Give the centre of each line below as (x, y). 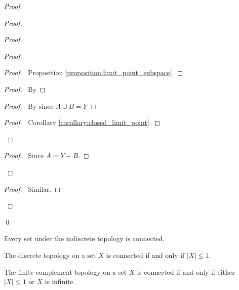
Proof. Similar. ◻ (32, 188)
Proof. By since (29, 105)
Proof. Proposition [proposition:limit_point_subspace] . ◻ (94, 72)
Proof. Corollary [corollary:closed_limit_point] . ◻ (82, 122)
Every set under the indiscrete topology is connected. (84, 238)
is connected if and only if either (186, 271)
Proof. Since (24, 155)
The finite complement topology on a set (65, 271)
